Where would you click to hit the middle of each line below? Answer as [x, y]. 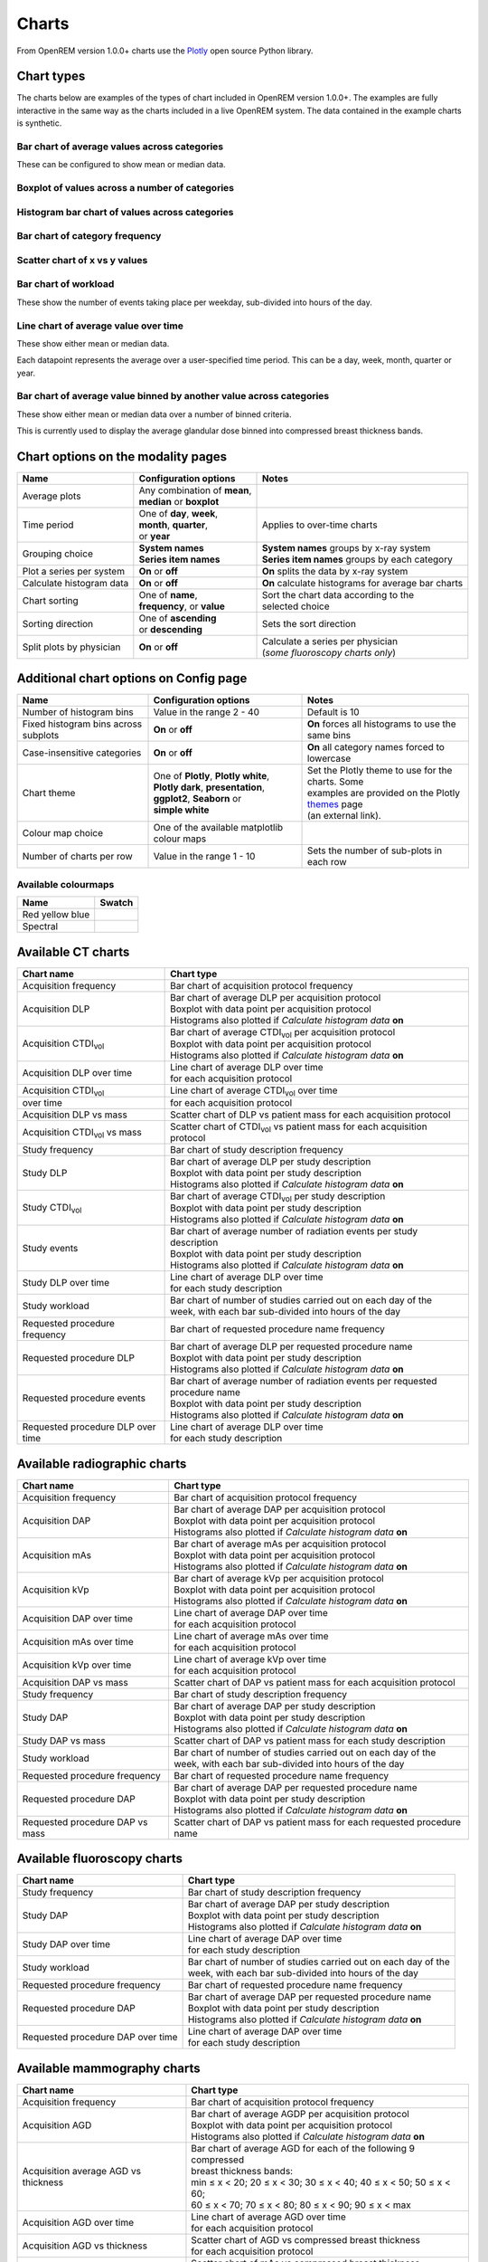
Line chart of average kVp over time [250, 1658]
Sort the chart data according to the [338, 595]
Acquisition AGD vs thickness [85, 2246]
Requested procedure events [84, 1398]
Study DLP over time [66, 1283]
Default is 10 [333, 712]
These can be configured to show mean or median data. [121, 165]
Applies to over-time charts [320, 525]
